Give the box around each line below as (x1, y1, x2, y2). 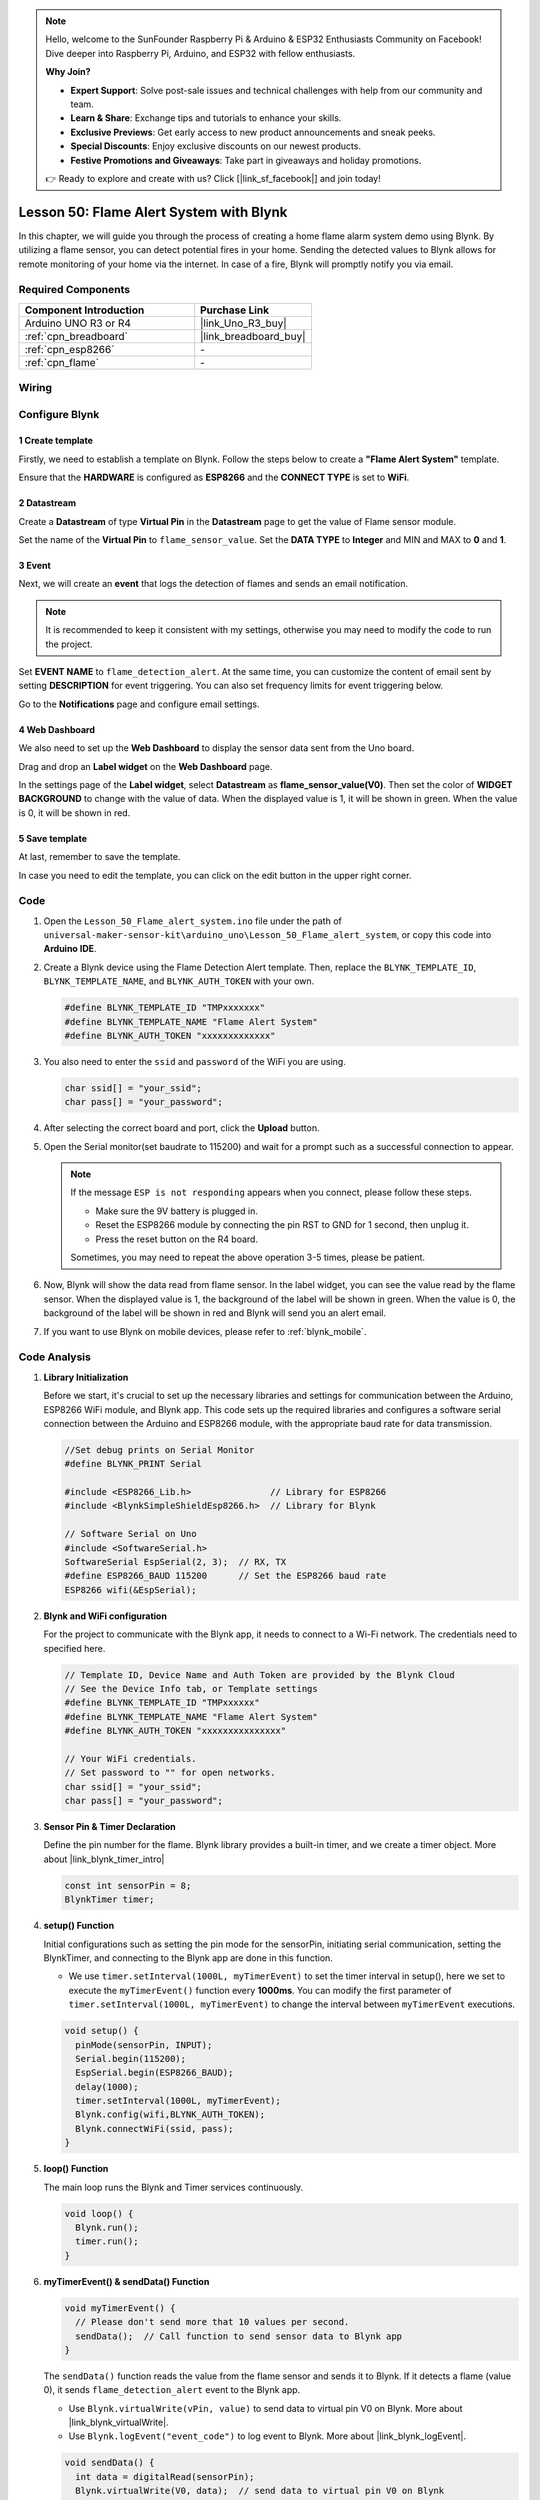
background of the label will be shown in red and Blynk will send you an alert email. (43, 1307, 387, 1319)
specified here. (43, 1642, 106, 1654)
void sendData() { (64, 2457, 155, 2469)
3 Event (18, 560, 52, 572)
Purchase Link (200, 303, 270, 317)
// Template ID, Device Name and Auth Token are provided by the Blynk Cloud (64, 1669, 455, 1680)
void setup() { (64, 2025, 139, 2037)
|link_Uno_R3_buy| (200, 316, 287, 330)
